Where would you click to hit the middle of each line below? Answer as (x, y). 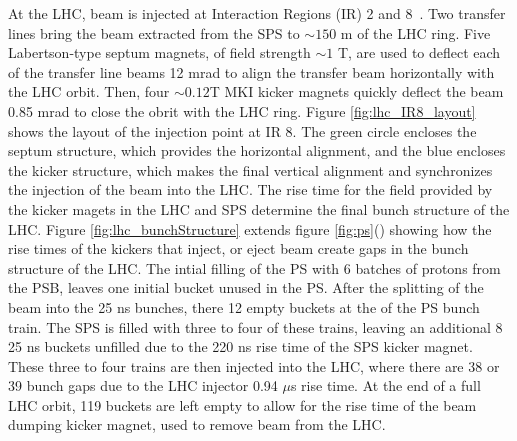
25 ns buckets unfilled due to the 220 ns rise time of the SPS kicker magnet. (240, 346)
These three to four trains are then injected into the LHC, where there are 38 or (254, 365)
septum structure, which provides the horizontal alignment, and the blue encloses (257, 150)
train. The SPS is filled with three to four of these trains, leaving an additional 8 (255, 326)
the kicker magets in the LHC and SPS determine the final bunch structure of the (259, 208)
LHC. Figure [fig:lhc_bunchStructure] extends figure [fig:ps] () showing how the (250, 228)
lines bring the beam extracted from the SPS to (154, 32)
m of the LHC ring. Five (415, 32)
